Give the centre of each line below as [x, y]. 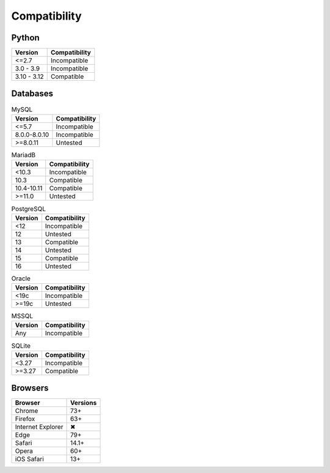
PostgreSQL [28, 209]
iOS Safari [29, 459]
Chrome [27, 411]
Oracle [21, 278]
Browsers [30, 388]
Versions [83, 403]
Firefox [25, 419]
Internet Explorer [39, 427]
